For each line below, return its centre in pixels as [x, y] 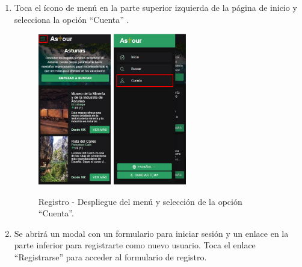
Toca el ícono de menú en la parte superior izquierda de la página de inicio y [156, 7]
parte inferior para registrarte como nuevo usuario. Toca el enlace [135, 245]
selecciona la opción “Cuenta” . [72, 19]
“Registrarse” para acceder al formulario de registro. [110, 257]
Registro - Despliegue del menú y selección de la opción [140, 201]
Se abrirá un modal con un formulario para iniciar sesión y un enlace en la [151, 233]
